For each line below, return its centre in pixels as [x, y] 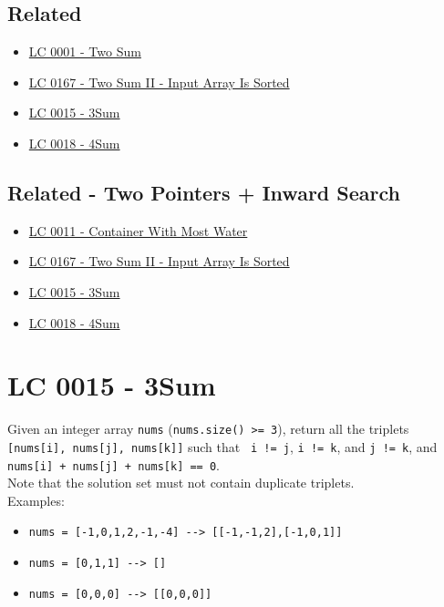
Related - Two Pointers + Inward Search [204, 192]
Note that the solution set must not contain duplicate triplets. [181, 483]
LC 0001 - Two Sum [85, 51]
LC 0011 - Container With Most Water [138, 230]
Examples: [36, 500]
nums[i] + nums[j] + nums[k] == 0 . [114, 464]
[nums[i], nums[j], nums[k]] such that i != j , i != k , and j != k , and [222, 446]
